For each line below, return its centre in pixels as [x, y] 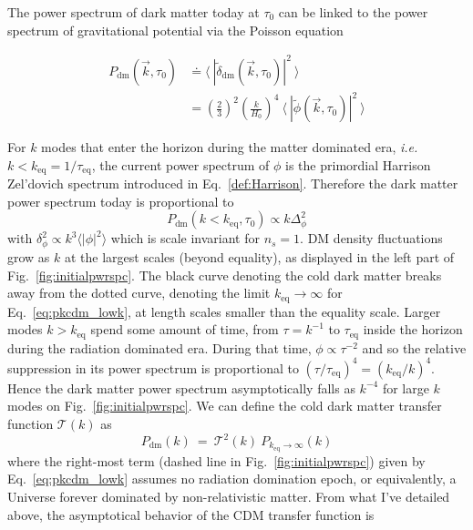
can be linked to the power [353, 12]
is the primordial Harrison [358, 164]
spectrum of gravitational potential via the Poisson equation [175, 30]
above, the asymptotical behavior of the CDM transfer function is [191, 514]
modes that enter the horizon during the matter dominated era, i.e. [230, 147]
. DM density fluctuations [371, 238]
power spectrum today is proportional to [121, 201]
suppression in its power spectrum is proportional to [153, 367]
